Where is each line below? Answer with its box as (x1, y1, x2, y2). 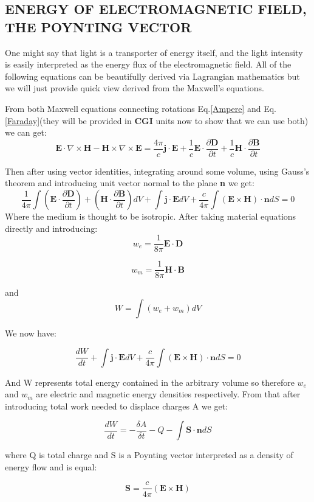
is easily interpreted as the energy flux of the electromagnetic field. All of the (5, 58, 292, 71)
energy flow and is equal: (5, 460, 97, 473)
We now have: (5, 326, 56, 339)
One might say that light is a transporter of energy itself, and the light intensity (5, 46, 303, 58)
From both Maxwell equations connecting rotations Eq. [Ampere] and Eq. (5, 102, 276, 114)
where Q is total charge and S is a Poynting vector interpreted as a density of (5, 448, 293, 461)
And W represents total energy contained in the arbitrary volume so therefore (5, 375, 295, 388)
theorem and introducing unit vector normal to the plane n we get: (5, 176, 254, 189)
